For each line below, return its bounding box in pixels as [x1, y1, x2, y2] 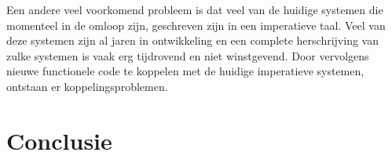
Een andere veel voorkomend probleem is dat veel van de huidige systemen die [6, 2, 383, 17]
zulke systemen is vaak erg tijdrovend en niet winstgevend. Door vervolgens [6, 47, 369, 63]
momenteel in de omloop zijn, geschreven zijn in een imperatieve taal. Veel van [6, 16, 386, 33]
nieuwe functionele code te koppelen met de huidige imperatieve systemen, [6, 63, 365, 79]
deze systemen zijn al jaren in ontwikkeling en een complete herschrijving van [6, 32, 379, 49]
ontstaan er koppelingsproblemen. [6, 78, 168, 94]
